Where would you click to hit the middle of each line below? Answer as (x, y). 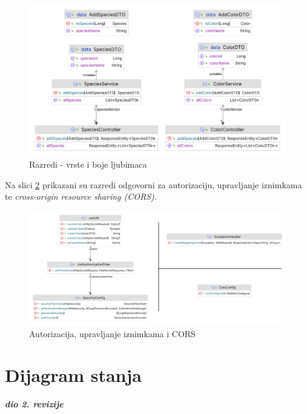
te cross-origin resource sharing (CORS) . (81, 196)
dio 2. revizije (34, 404)
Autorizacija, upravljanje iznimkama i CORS (112, 333)
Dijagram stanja (73, 375)
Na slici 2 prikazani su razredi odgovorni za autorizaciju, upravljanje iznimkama (153, 184)
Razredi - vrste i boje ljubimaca (88, 164)
